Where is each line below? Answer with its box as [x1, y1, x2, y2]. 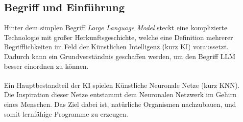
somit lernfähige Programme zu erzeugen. [4, 108, 128, 119]
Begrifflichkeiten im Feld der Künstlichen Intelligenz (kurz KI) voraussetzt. [4, 41, 229, 52]
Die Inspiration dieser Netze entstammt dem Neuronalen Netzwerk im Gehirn [4, 89, 237, 100]
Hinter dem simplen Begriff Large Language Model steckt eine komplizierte [4, 22, 227, 33]
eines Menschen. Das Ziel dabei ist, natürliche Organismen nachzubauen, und [4, 99, 236, 109]
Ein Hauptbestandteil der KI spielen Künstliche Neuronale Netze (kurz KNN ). [4, 80, 240, 90]
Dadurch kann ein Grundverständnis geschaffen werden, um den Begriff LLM [4, 51, 236, 61]
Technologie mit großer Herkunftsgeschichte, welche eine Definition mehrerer [4, 32, 233, 42]
